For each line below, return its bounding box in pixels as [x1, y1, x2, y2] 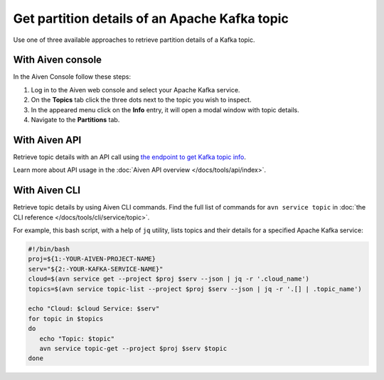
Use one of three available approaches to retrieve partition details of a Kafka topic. [13, 36, 255, 44]
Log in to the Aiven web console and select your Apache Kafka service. [31, 85, 240, 94]
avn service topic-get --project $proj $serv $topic [39, 344, 228, 352]
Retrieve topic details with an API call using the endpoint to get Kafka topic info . [13, 153, 247, 161]
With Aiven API [13, 134, 82, 146]
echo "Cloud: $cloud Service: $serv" [28, 305, 160, 313]
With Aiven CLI [13, 185, 81, 197]
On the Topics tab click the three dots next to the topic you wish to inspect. [31, 96, 252, 104]
